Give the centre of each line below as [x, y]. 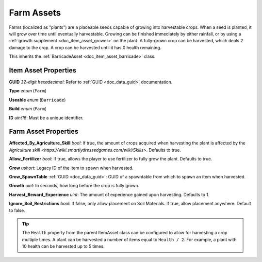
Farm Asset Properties [44, 131]
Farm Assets [35, 13]
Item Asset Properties [43, 70]
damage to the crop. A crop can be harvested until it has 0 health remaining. [85, 47]
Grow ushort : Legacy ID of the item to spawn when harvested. [71, 168]
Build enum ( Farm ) [28, 109]
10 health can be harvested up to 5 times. [63, 246]
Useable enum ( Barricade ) [37, 100]
